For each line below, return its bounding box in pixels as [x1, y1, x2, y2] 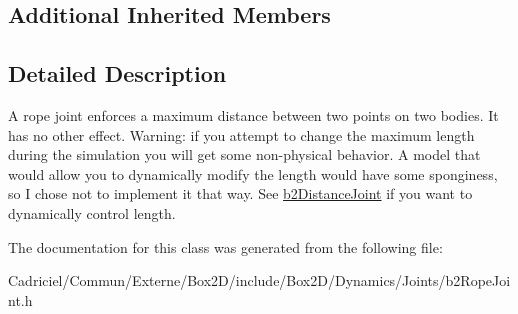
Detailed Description [8, 58, 227, 89]
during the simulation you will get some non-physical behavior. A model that [8, 144, 481, 165]
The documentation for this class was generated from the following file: [8, 236, 443, 257]
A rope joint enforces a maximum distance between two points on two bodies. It [8, 104, 499, 125]
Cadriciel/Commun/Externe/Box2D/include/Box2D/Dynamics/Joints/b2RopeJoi [8, 270, 511, 291]
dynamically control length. [8, 202, 176, 223]
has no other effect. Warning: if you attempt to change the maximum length [8, 124, 475, 145]
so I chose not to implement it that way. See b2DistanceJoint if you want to [8, 183, 473, 204]
